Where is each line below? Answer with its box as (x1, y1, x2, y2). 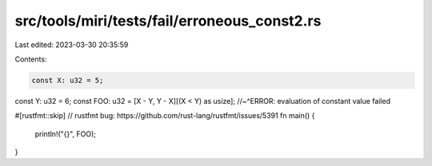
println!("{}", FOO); (34, 128, 96, 139)
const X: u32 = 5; (31, 76, 104, 85)
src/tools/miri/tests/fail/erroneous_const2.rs (14, 12, 322, 30)
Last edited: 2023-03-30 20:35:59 (14, 40, 129, 49)
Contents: (14, 54, 47, 64)
